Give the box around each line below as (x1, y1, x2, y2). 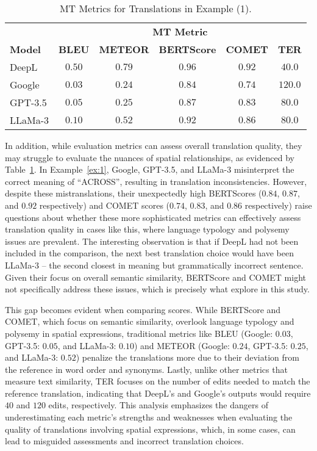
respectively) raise (244, 198, 312, 211)
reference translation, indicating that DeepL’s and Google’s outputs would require (5, 386, 311, 399)
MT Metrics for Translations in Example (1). (59, 1, 252, 15)
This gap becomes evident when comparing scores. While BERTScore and (5, 303, 281, 316)
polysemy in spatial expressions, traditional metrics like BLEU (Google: (5, 327, 273, 339)
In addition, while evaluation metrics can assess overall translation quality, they (5, 139, 302, 151)
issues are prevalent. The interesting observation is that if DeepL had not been (5, 234, 299, 247)
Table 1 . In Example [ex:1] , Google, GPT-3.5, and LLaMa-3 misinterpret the (5, 163, 294, 176)
